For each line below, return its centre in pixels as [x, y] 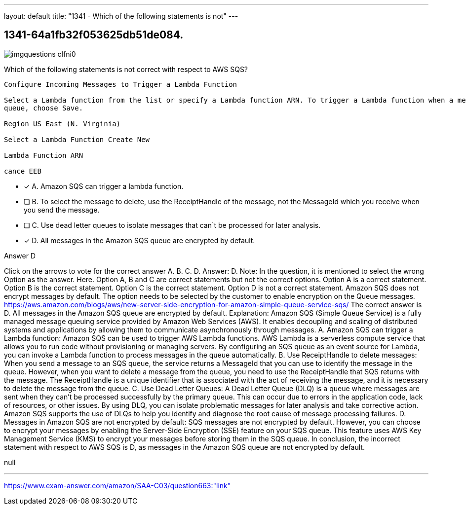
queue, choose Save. [44, 108]
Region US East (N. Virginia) [62, 124]
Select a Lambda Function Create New [77, 139]
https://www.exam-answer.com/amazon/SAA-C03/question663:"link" [117, 485]
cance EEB [23, 171]
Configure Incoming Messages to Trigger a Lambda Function [121, 84]
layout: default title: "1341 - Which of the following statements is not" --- [121, 16]
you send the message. [62, 210]
